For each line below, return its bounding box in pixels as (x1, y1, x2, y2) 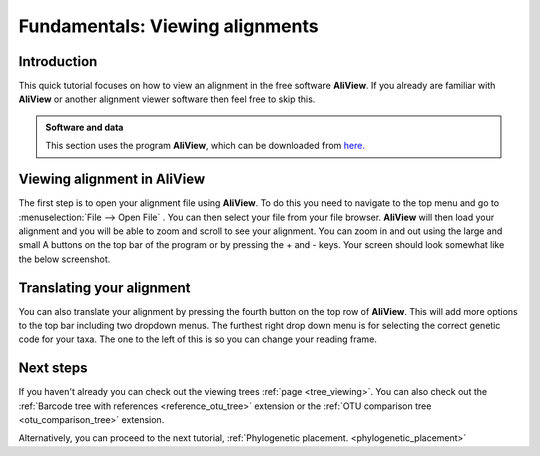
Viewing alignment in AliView (18, 171, 206, 188)
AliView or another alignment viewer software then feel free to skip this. (18, 93, 316, 105)
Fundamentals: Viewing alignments (18, 15, 319, 37)
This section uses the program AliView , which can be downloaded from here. (45, 140, 365, 152)
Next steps (18, 360, 88, 377)
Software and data (45, 121, 124, 133)
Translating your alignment (18, 279, 191, 296)
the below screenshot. (18, 253, 111, 265)
